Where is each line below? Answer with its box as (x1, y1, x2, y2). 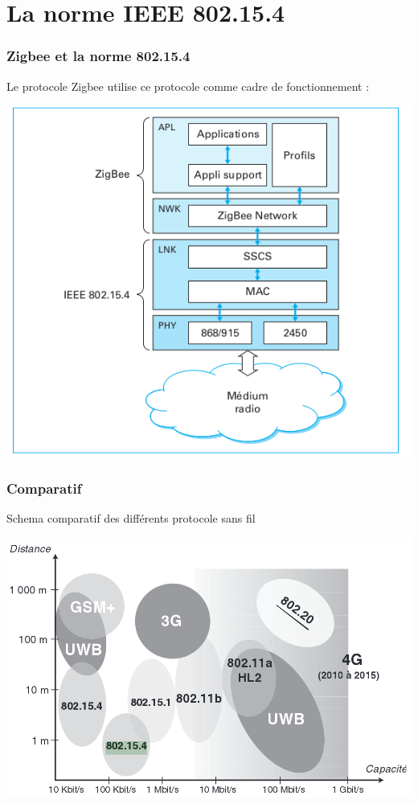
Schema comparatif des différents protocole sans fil (6, 510, 256, 527)
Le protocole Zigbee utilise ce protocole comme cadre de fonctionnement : (6, 77, 370, 94)
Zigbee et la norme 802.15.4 (6, 46, 191, 66)
